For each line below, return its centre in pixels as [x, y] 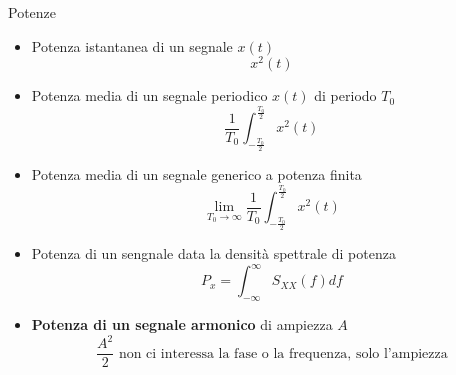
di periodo [345, 95]
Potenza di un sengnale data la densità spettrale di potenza [213, 253]
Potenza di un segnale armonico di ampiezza [182, 324]
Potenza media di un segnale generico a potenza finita [196, 174]
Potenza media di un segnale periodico [149, 95]
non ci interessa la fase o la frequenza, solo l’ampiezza [283, 353]
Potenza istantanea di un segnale [132, 45]
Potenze [32, 12]
